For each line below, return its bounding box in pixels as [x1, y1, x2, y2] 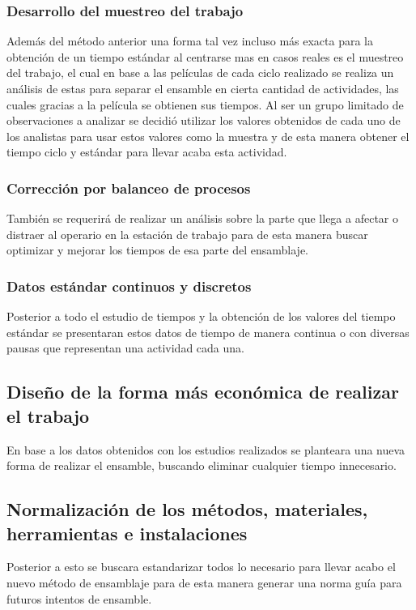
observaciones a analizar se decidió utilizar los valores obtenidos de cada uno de [6, 112, 401, 129]
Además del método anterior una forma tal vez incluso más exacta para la [6, 32, 374, 49]
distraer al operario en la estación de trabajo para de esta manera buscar [6, 225, 368, 242]
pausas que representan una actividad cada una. [6, 339, 244, 356]
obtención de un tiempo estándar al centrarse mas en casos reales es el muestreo [6, 48, 404, 65]
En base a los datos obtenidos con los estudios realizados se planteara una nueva [6, 441, 405, 458]
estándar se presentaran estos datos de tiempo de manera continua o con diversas [6, 323, 410, 340]
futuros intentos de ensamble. [6, 590, 152, 607]
